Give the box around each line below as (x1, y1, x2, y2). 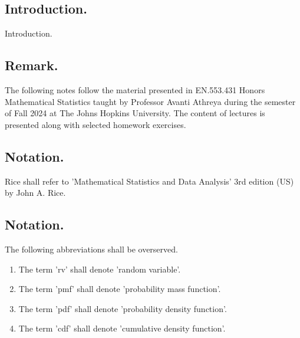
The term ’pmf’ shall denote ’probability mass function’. (18, 283, 221, 295)
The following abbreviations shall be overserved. (5, 242, 178, 255)
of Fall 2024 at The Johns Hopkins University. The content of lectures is (5, 107, 265, 119)
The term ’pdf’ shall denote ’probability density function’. (18, 302, 227, 314)
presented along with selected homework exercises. (5, 118, 186, 130)
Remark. (5, 56, 58, 74)
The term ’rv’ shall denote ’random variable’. (18, 262, 181, 275)
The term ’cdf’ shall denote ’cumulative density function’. (18, 322, 226, 334)
